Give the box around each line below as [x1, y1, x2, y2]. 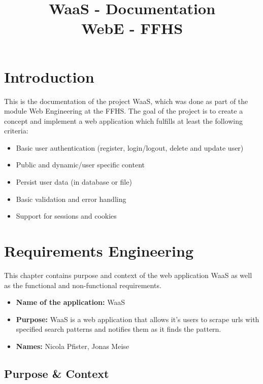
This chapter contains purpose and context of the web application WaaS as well [4, 269, 252, 280]
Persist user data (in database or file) [16, 177, 132, 187]
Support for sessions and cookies [16, 211, 117, 221]
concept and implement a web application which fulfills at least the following [4, 115, 243, 126]
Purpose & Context [4, 365, 109, 381]
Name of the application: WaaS [16, 297, 125, 307]
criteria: [4, 125, 28, 136]
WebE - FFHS [81, 18, 183, 39]
